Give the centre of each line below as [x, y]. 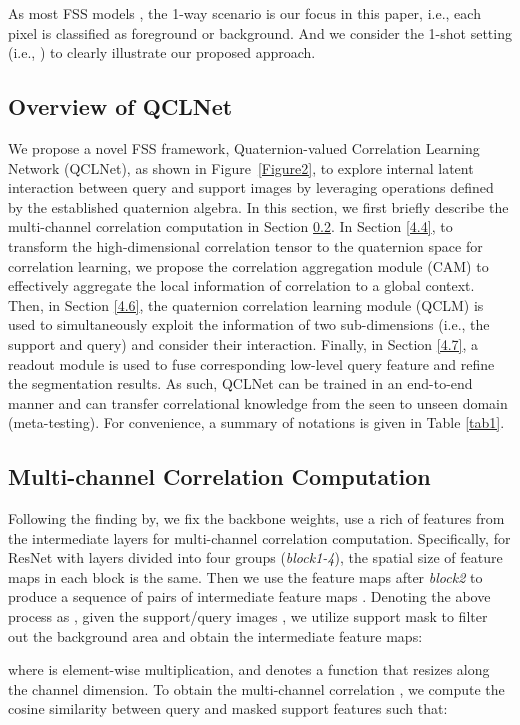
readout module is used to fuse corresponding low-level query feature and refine [251, 363]
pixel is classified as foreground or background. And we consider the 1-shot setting [260, 32]
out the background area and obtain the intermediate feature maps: [215, 635]
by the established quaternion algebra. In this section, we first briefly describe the [258, 206]
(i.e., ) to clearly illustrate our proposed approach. [162, 52]
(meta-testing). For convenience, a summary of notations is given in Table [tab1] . [256, 422]
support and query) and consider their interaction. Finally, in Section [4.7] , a [243, 343]
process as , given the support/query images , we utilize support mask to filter [248, 616]
